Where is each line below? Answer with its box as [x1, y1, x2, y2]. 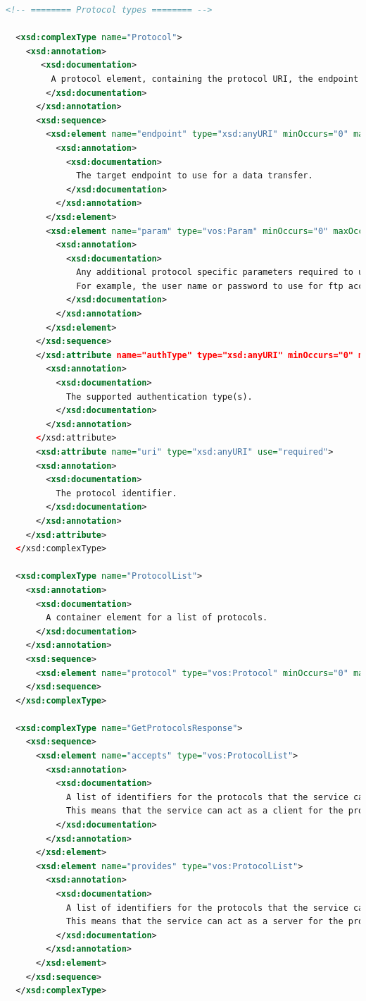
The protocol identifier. [56, 488, 177, 498]
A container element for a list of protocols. [46, 613, 268, 623]
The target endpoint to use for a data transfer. [76, 171, 313, 181]
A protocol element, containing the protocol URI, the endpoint [51, 73, 359, 84]
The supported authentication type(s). [65, 391, 253, 402]
